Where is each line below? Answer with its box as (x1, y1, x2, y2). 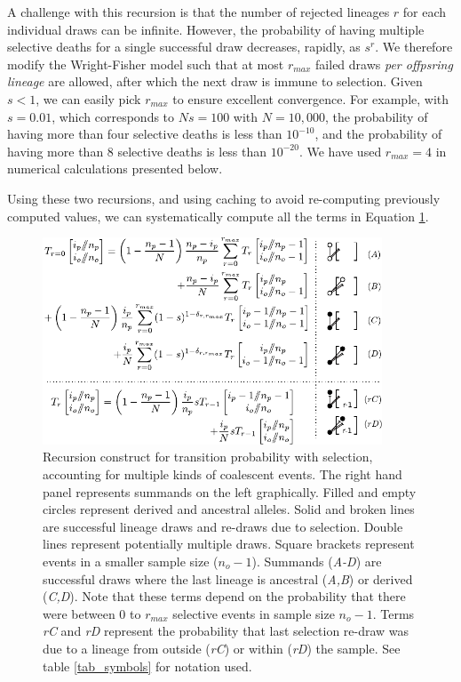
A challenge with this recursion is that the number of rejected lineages (7, 3, 390, 20)
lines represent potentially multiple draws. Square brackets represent (43, 534, 415, 553)
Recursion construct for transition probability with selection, (43, 447, 373, 466)
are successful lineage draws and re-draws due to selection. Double (43, 517, 403, 535)
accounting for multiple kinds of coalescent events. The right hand (43, 464, 402, 483)
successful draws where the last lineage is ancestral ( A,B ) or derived (43, 569, 413, 588)
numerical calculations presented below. (7, 159, 223, 178)
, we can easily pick (36, 89, 141, 108)
